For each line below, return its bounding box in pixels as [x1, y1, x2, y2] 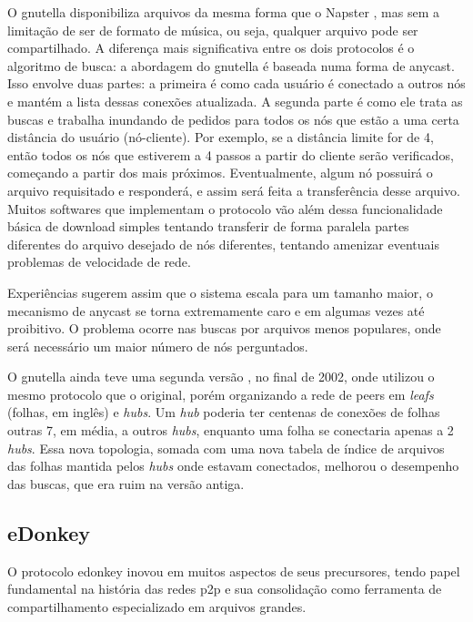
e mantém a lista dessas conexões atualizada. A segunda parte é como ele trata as [7, 91, 463, 110]
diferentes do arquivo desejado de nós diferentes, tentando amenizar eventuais [7, 234, 439, 253]
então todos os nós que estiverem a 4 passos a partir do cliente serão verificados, [7, 145, 454, 164]
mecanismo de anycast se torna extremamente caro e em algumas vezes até [7, 301, 425, 320]
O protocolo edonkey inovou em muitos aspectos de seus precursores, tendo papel [7, 561, 460, 580]
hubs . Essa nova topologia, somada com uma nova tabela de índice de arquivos [7, 438, 445, 457]
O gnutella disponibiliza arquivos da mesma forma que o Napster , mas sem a [7, 3, 440, 21]
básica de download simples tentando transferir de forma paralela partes [7, 217, 409, 236]
